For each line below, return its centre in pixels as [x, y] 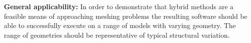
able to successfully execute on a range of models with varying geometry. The [120, 25]
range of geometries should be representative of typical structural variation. [117, 35]
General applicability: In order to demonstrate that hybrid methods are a [119, 6]
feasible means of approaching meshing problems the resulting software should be [126, 16]
